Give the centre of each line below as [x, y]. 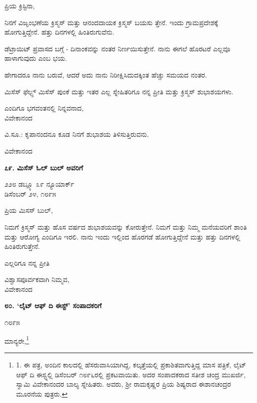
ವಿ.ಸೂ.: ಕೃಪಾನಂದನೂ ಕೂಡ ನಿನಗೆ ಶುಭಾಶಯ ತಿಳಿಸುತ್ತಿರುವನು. [77, 134]
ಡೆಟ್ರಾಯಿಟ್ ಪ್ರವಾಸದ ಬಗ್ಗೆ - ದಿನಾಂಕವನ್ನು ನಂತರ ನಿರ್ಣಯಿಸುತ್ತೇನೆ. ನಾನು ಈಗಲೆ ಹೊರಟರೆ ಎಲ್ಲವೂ [117, 48]
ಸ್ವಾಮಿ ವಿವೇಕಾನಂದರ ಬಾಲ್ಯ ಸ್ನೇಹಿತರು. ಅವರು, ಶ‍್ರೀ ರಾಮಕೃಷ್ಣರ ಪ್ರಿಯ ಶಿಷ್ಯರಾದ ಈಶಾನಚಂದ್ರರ [124, 384]
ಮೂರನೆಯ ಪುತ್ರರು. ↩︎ [42, 393]
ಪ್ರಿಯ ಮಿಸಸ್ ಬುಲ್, [29, 210]
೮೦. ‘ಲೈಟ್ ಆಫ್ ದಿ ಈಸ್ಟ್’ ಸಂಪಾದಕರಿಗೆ [53, 305]
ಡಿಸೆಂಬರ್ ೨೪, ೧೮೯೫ [30, 193]
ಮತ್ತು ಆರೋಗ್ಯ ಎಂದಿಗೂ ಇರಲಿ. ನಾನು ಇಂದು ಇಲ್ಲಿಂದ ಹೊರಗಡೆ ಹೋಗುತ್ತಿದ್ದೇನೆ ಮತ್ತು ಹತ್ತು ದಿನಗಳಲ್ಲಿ [123, 236]
